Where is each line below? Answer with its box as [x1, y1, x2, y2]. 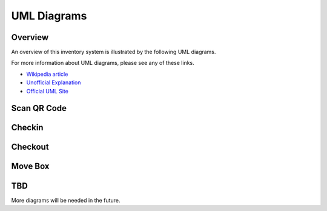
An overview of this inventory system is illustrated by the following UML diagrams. [11, 49, 216, 56]
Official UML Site [26, 87, 69, 95]
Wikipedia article [26, 70, 68, 78]
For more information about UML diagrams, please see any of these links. [11, 59, 195, 67]
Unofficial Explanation [26, 79, 81, 86]
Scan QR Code [11, 103, 67, 113]
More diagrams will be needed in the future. [11, 196, 121, 204]
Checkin [11, 122, 44, 133]
